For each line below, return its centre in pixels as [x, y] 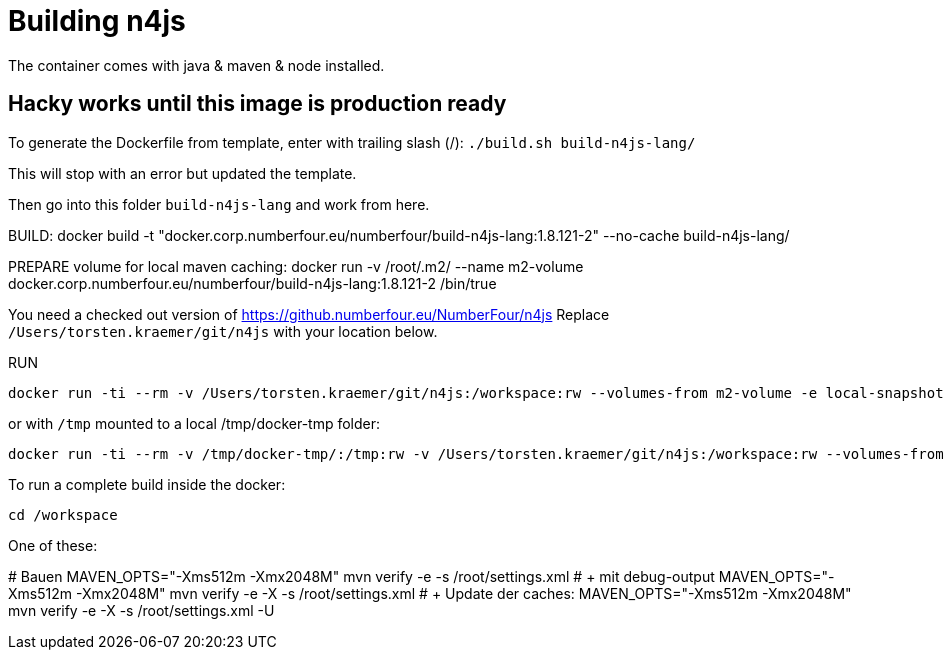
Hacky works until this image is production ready [257, 104]
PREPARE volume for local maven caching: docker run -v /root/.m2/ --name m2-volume [296, 266]
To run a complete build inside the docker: [147, 484]
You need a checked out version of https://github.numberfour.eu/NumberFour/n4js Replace [309, 314]
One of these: [53, 545]
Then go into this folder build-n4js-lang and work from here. [219, 204]
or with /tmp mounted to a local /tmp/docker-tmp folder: [194, 423]
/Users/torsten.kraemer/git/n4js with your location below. [223, 331]
